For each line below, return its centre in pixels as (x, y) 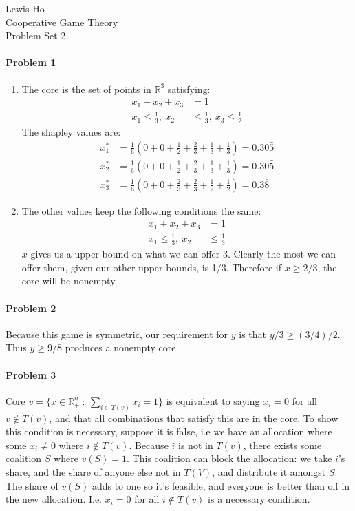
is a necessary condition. (259, 499)
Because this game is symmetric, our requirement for (117, 334)
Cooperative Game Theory (62, 22)
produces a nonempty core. (122, 347)
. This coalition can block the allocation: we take (229, 458)
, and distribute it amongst (269, 471)
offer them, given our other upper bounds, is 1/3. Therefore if (152, 267)
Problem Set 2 (36, 35)
